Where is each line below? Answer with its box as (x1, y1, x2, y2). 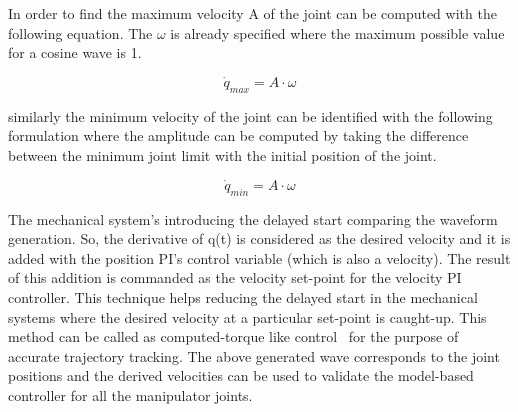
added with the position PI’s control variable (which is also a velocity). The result (8, 247, 511, 268)
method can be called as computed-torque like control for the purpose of (8, 326, 459, 347)
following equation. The (8, 22, 153, 43)
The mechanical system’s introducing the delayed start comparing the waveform (8, 208, 498, 229)
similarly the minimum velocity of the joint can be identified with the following (8, 105, 493, 126)
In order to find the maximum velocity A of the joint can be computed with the (8, 3, 497, 23)
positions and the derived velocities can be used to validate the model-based (8, 365, 474, 386)
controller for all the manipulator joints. (8, 384, 253, 405)
